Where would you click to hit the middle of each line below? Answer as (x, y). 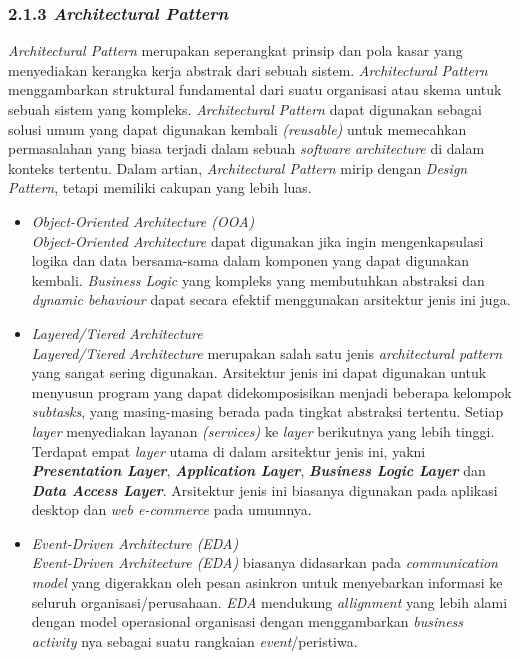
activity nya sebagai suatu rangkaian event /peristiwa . (194, 640)
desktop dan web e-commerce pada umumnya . (171, 509)
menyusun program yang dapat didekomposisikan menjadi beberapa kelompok (271, 391)
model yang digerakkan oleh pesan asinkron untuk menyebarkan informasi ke (267, 582)
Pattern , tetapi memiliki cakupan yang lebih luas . (160, 187)
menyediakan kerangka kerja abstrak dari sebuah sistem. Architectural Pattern (248, 69)
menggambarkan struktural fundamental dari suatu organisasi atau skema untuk (255, 89)
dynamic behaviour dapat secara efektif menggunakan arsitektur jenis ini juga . (271, 299)
